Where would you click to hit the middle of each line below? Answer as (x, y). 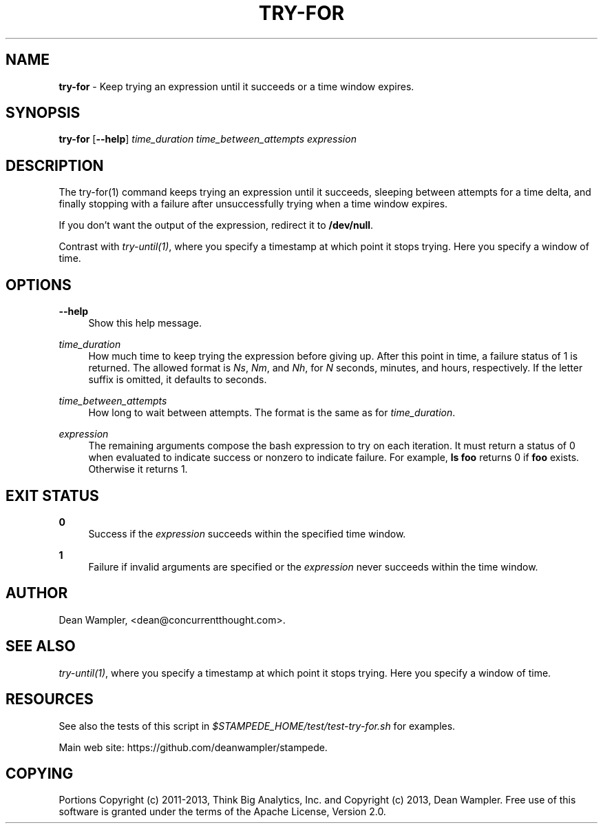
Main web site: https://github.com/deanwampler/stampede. (193, 747)
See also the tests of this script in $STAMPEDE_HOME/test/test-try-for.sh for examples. (257, 726)
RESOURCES (50, 699)
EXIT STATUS (52, 495)
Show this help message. (145, 323)
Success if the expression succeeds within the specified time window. (247, 533)
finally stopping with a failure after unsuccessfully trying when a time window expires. (253, 204)
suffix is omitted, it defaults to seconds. (178, 380)
